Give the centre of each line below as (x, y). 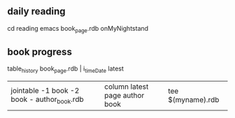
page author (124, 96)
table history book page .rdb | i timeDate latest (66, 69)
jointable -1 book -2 (45, 90)
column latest (127, 87)
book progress (40, 52)
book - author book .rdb (47, 100)
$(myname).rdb (193, 100)
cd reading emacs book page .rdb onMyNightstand (78, 29)
